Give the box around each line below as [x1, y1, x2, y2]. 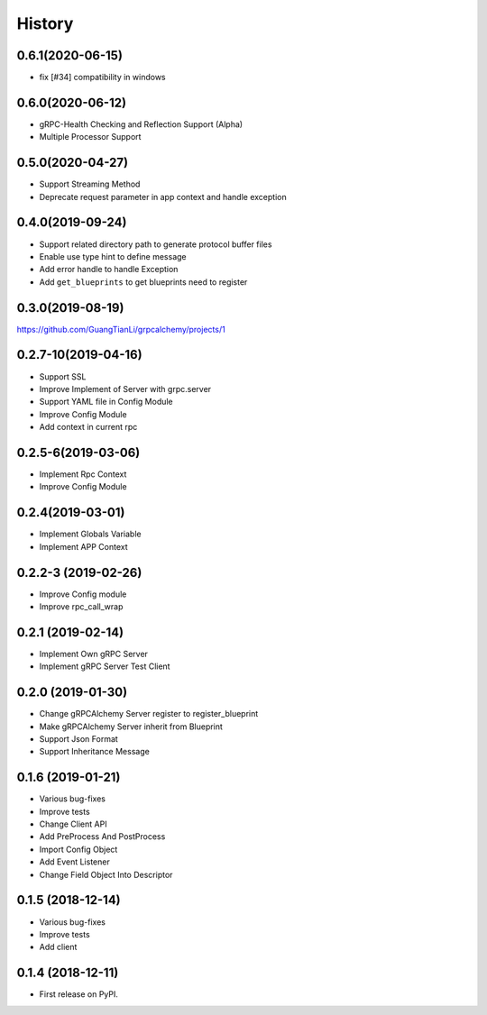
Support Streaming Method [39, 178, 141, 189]
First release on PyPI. [39, 989, 119, 1000]
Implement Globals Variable [39, 528, 142, 540]
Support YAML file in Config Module [39, 397, 173, 407]
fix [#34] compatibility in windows [39, 72, 166, 83]
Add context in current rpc [39, 422, 138, 433]
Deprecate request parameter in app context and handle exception [39, 191, 288, 202]
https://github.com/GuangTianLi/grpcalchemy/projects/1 [16, 324, 225, 334]
